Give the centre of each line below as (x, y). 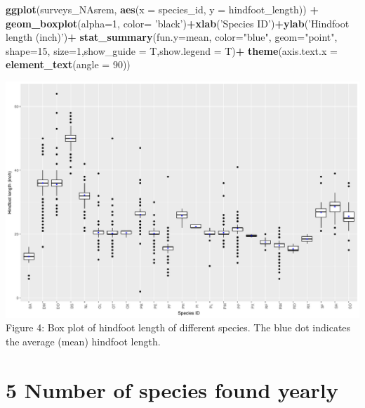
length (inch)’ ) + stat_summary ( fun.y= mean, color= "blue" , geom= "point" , (172, 37)
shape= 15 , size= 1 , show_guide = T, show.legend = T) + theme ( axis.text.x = (172, 50)
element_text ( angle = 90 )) (68, 64)
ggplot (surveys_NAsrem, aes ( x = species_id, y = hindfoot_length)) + (162, 9)
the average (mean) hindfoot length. (83, 341)
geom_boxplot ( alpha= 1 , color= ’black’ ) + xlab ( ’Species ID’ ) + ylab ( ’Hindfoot (178, 23)
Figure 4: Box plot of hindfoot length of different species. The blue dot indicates (178, 327)
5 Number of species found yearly (172, 389)
